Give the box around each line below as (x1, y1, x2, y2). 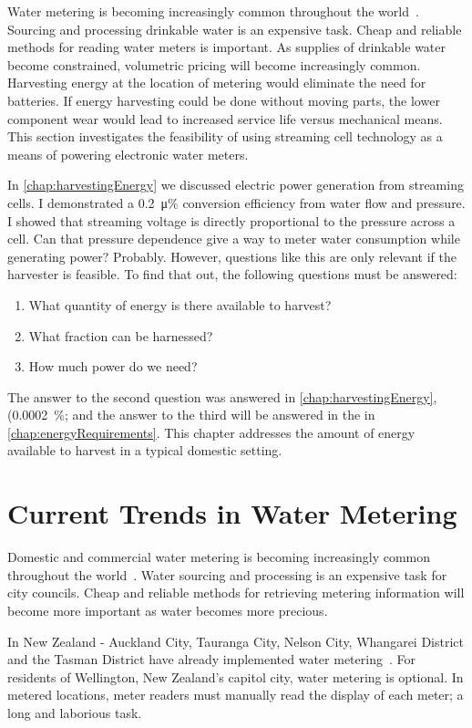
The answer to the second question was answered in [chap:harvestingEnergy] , (7, 387, 437, 406)
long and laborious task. (7, 702, 142, 722)
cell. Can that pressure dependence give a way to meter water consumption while (7, 229, 460, 248)
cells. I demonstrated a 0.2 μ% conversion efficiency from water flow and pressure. (7, 192, 466, 212)
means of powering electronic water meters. (7, 144, 249, 163)
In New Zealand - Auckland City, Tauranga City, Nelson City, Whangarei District (7, 631, 464, 650)
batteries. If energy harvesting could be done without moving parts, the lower (7, 90, 440, 109)
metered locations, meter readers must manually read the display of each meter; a (7, 685, 464, 704)
